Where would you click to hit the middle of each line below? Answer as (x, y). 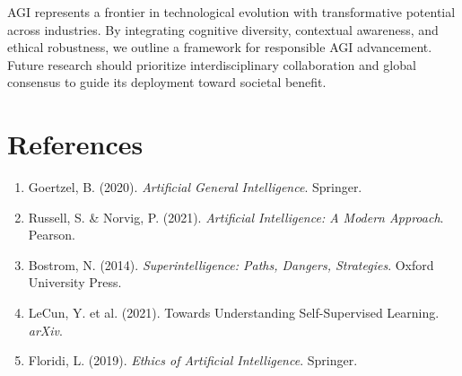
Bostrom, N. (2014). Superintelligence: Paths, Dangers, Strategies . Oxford (231, 264)
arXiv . (45, 330)
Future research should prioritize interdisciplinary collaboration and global (212, 64)
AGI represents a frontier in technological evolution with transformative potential (231, 12)
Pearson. (52, 235)
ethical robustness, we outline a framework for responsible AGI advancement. (220, 47)
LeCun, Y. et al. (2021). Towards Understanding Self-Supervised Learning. (234, 313)
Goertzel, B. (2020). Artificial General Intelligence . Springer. (195, 187)
